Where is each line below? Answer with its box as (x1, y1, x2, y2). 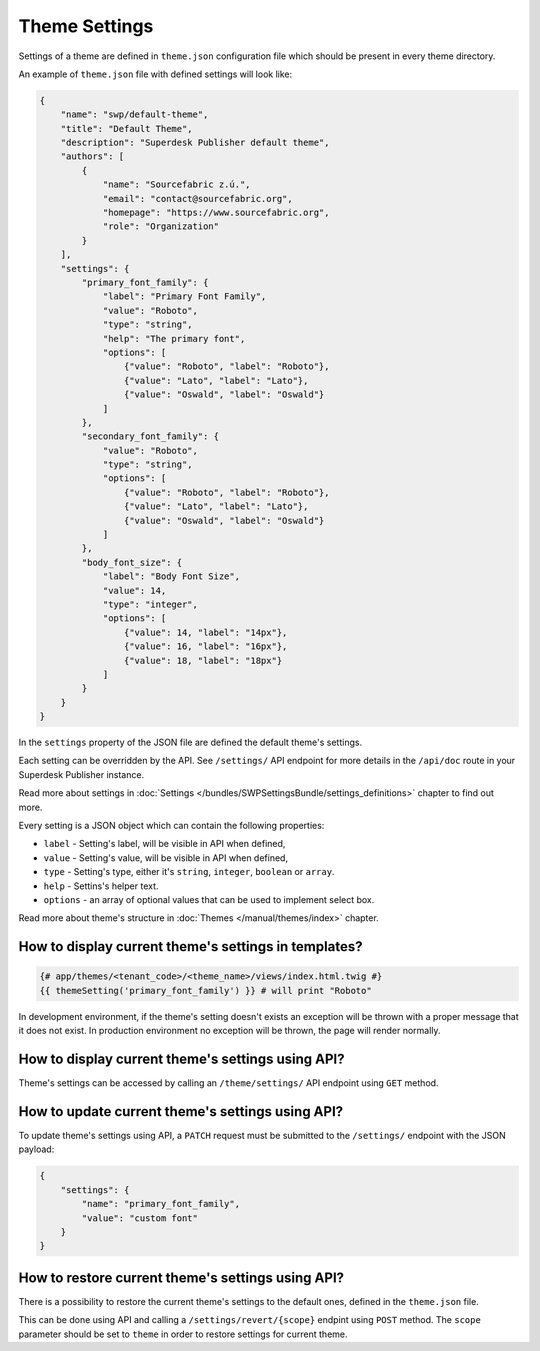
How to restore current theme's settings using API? (18, 1269, 345, 1286)
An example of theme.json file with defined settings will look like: (18, 68, 293, 80)
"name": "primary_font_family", (81, 1198, 240, 1210)
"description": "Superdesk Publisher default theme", (60, 137, 330, 149)
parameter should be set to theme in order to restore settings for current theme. (18, 1328, 349, 1340)
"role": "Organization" (102, 221, 220, 232)
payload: (18, 1143, 55, 1155)
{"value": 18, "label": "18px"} (123, 655, 283, 666)
